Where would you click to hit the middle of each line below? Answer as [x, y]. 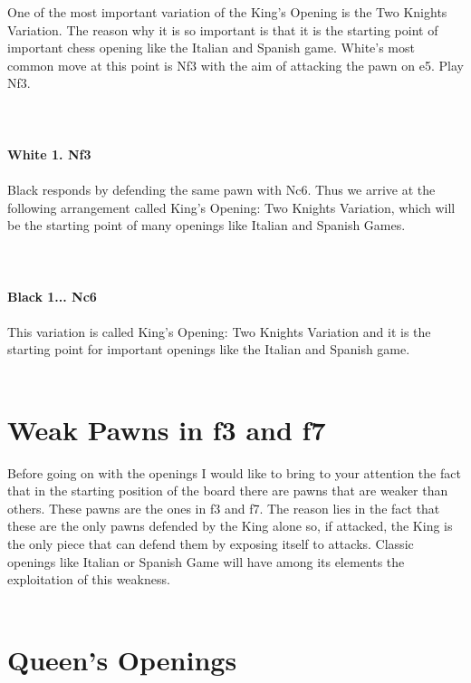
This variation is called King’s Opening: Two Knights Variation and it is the [219, 331]
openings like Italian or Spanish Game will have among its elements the [206, 561]
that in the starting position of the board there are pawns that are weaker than [228, 491]
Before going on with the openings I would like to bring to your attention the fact [234, 472]
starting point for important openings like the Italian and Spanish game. [209, 349]
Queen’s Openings [122, 659]
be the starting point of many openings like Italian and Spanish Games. [207, 225]
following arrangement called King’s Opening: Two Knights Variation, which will [231, 207]
